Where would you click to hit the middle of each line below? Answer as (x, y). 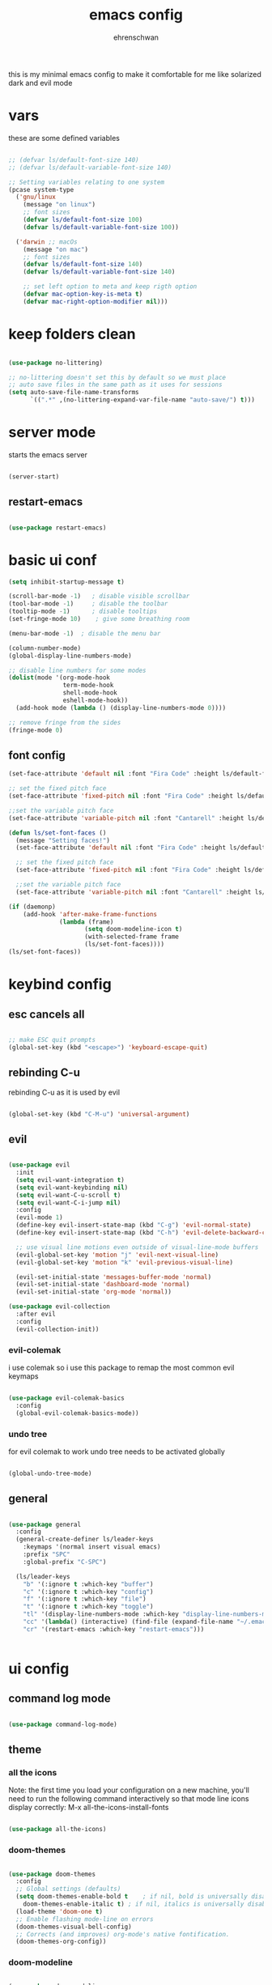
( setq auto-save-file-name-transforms (74, 393)
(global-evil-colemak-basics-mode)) (77, 1413)
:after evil (36, 1314)
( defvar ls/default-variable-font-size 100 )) (101, 227)
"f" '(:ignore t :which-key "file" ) (85, 1599)
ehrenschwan (136, 37)
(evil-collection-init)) (57, 1329)
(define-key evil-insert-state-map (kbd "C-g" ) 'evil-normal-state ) (134, 1225)
